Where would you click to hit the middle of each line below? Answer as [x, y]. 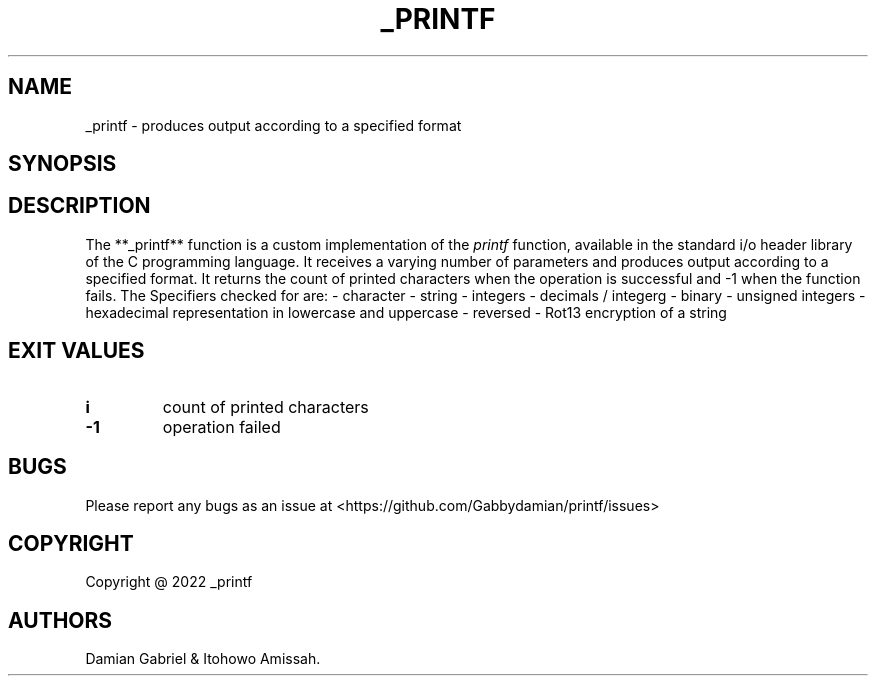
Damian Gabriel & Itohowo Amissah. [203, 659]
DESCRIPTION [79, 206]
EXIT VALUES [76, 351]
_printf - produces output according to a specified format [273, 125]
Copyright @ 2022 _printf [169, 582]
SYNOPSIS [62, 164]
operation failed [221, 426]
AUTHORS [60, 620]
